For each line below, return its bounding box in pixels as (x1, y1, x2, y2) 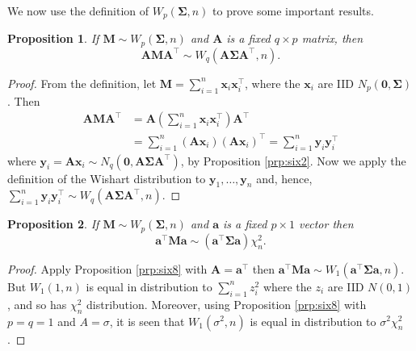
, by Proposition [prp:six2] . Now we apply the (180, 152, 406, 169)
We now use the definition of (7, 2, 149, 19)
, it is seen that (109, 312, 185, 329)
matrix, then (301, 30, 363, 47)
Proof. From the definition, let (7, 74, 157, 91)
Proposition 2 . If (7, 215, 99, 232)
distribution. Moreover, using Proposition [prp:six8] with (86, 295, 367, 312)
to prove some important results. (212, 2, 374, 19)
